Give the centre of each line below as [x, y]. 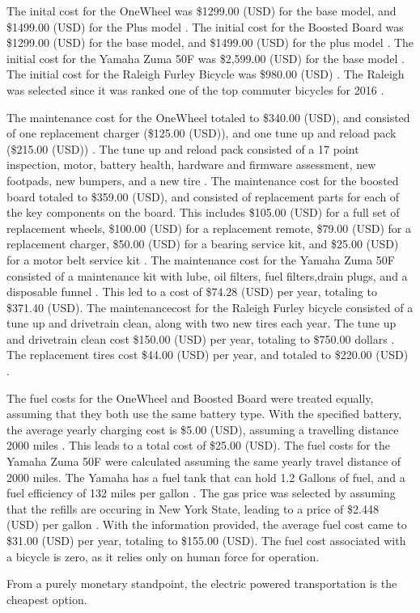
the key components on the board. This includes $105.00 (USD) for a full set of [203, 212]
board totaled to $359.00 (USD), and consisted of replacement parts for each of [203, 196]
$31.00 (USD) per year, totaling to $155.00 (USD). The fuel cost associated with [206, 540]
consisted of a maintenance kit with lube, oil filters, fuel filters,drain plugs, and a [207, 275]
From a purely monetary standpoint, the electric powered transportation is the [202, 583]
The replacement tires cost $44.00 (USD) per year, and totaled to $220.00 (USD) [208, 355]
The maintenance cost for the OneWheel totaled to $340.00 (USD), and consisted [208, 117]
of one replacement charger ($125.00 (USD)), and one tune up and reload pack [202, 133]
